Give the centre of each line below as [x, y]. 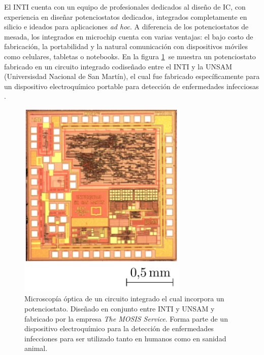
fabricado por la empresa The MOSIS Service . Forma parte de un [126, 318]
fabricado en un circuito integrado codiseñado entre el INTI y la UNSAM [118, 66]
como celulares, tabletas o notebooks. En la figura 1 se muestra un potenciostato [130, 56]
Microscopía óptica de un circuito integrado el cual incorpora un [124, 299]
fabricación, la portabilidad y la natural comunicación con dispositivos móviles [126, 46]
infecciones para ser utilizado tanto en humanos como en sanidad [125, 338]
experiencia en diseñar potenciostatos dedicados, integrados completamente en [126, 16]
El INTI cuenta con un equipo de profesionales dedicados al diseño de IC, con [125, 7]
